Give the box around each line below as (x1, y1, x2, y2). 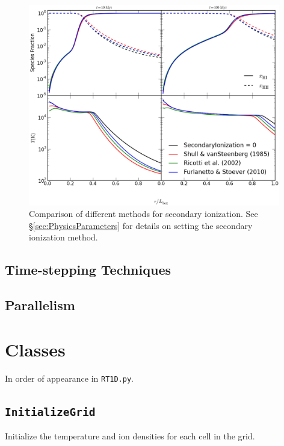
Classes (5, 337, 66, 361)
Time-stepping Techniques (5, 260, 171, 279)
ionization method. (29, 231, 98, 243)
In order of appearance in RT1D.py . (5, 371, 134, 384)
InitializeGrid (5, 405, 96, 418)
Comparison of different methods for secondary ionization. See (29, 207, 258, 220)
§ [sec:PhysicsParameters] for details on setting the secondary (29, 219, 253, 231)
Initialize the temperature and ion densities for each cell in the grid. (5, 430, 255, 442)
